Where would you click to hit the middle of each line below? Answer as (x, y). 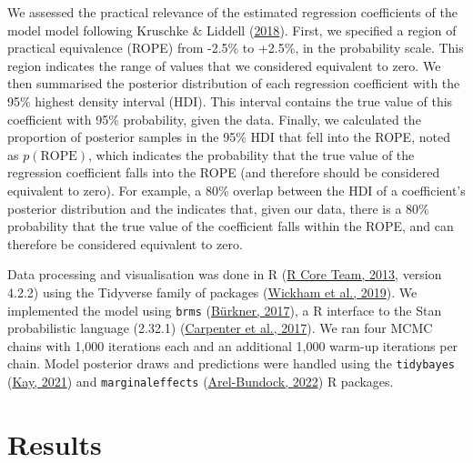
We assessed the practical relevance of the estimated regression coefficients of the (232, 12)
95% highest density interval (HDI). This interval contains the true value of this (230, 101)
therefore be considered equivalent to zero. (125, 243)
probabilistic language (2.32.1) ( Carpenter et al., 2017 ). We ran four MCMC (220, 328)
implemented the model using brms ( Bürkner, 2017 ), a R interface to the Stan (225, 310)
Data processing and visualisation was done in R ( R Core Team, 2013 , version (225, 274)
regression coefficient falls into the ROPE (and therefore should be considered (224, 172)
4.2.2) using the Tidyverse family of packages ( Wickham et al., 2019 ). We (212, 292)
